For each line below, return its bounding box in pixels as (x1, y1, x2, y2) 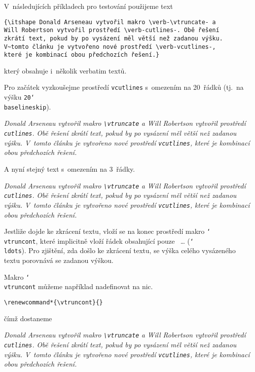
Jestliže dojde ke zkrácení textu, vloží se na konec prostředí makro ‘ (4, 226, 211, 236)
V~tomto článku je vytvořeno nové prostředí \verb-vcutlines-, (4, 43, 216, 50)
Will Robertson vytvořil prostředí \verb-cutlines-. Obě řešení (4, 27, 219, 34)
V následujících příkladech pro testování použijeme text (4, 1, 173, 11)
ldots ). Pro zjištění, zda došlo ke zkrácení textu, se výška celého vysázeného (4, 245, 236, 256)
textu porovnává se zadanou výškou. (4, 255, 113, 265)
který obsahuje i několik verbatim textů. (4, 65, 127, 75)
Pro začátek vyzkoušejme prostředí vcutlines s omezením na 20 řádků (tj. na (4, 82, 244, 92)
